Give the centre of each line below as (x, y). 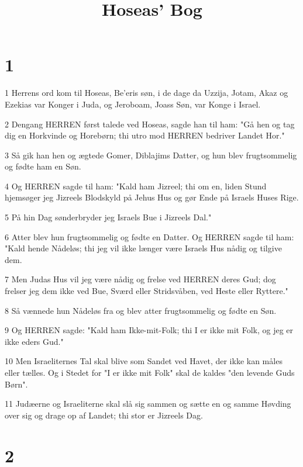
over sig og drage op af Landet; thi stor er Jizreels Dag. (104, 415)
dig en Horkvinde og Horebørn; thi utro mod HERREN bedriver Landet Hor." (145, 135)
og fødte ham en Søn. (43, 166)
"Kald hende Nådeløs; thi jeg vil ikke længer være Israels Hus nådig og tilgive (143, 248)
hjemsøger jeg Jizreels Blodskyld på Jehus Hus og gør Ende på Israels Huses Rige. (152, 197)
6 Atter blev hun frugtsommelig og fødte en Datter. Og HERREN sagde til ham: (149, 236)
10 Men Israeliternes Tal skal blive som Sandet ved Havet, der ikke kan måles (144, 361)
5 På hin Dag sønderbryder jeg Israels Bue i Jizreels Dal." (108, 217)
